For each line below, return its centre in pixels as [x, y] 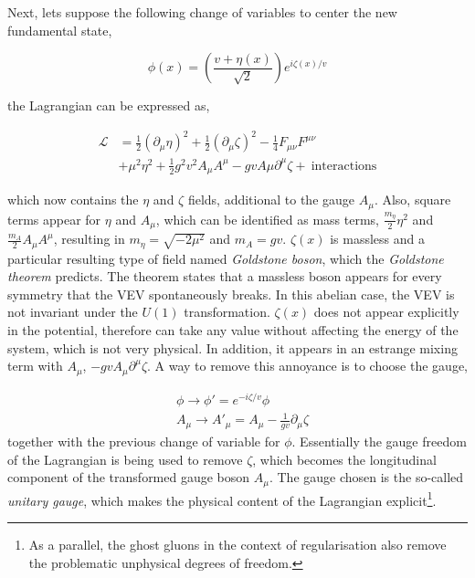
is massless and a [377, 239]
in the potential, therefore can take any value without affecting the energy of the [233, 330]
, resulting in [89, 239]
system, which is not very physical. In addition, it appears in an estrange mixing [232, 347]
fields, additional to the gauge [271, 200]
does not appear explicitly [386, 312]
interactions [344, 166]
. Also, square [412, 200]
